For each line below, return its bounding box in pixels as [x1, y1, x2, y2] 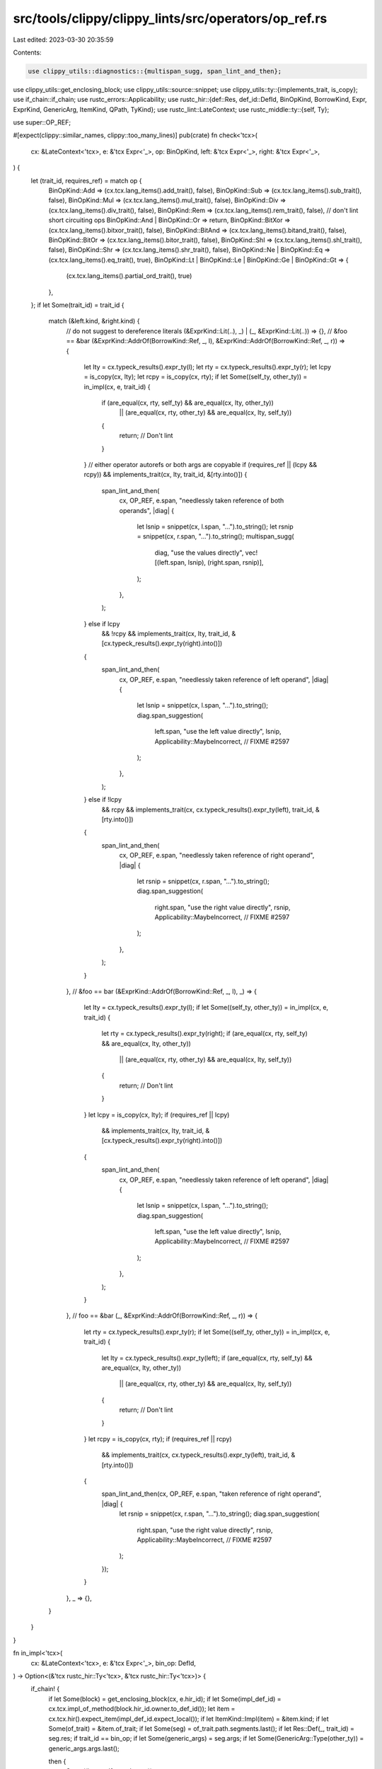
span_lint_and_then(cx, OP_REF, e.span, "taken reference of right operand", [101, 1489, 322, 1498]
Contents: [13, 48, 42, 57]
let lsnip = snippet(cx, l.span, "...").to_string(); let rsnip [137, 522, 294, 531]
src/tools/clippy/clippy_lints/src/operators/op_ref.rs [13, 11, 328, 26]
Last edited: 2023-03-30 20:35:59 [13, 35, 114, 44]
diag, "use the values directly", [154, 548, 244, 557]
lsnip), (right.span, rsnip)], [187, 558, 264, 567]
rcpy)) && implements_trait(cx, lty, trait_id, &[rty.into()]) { [83, 471, 248, 479]
